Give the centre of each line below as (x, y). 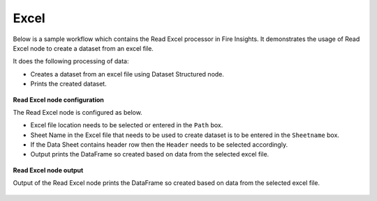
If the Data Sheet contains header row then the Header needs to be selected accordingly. (159, 145)
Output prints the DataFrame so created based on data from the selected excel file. (150, 154)
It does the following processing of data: (71, 61)
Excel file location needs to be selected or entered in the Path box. (127, 125)
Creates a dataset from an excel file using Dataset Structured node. (127, 74)
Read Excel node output (48, 170)
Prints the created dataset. (69, 84)
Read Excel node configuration (59, 99)
